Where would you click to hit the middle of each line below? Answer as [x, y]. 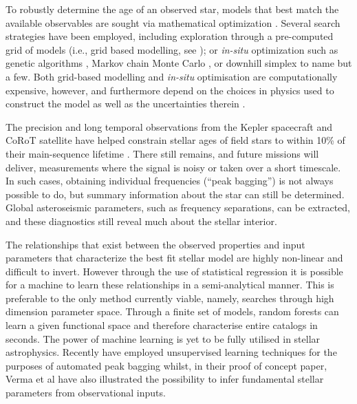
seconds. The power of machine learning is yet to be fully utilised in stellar [163, 338]
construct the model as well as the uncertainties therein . [126, 104]
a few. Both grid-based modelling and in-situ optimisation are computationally [172, 76]
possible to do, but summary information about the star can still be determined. [175, 194]
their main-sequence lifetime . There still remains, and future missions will [162, 153]
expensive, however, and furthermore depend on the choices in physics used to [170, 90]
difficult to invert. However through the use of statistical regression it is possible [174, 271]
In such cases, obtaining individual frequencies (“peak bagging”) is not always [170, 181]
